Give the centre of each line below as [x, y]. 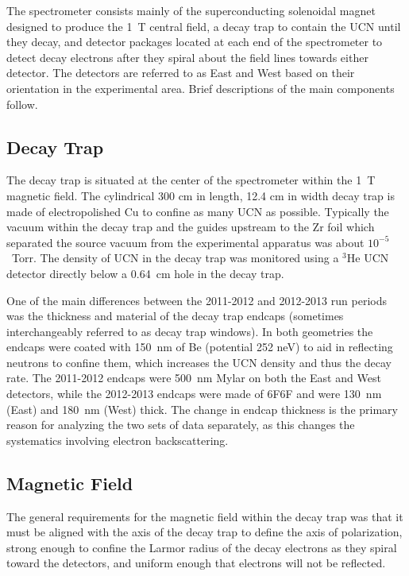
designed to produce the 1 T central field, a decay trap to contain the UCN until [204, 26]
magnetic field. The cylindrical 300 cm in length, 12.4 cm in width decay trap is [201, 195]
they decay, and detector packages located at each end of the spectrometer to [195, 42]
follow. [22, 104]
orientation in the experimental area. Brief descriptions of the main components [201, 88]
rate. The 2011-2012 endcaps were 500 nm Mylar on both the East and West [194, 378]
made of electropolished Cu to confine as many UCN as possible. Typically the [198, 211]
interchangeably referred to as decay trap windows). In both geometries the [190, 331]
